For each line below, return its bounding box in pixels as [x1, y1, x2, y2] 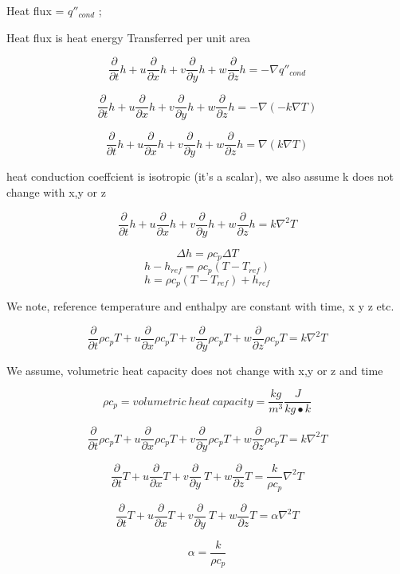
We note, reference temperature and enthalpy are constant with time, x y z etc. [6, 297, 394, 314]
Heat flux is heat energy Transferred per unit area [6, 29, 251, 45]
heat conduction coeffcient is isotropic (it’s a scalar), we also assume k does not [6, 168, 394, 185]
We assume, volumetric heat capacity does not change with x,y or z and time [6, 361, 383, 378]
